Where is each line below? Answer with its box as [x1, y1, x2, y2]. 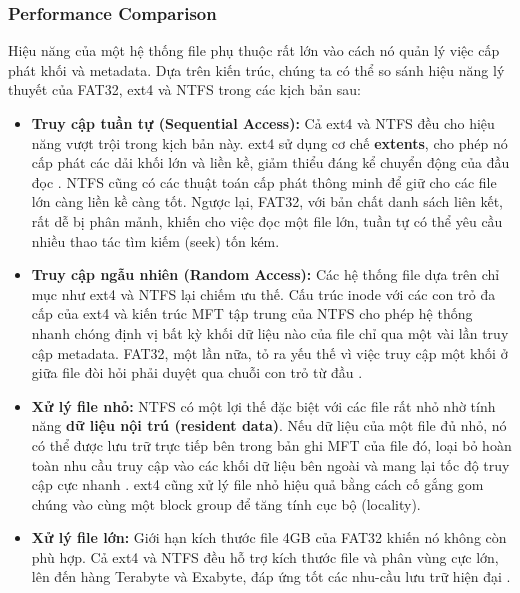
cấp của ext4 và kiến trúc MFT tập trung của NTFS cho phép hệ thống [31, 303, 473, 324]
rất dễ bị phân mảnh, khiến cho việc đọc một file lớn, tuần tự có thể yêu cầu [31, 210, 503, 231]
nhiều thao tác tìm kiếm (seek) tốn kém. [31, 230, 280, 251]
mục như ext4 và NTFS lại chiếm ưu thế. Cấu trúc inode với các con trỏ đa [31, 283, 496, 304]
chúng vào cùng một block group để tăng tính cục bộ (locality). [31, 493, 421, 514]
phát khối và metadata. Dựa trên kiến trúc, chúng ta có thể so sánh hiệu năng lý [8, 59, 505, 80]
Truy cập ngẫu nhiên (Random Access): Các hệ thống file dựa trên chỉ [31, 264, 500, 285]
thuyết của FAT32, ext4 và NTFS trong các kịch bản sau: [8, 79, 361, 100]
